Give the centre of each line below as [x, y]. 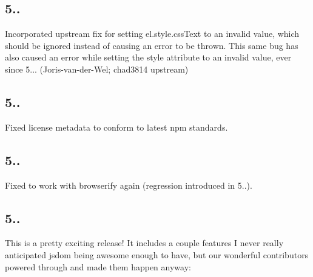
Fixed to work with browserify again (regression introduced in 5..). [129, 185]
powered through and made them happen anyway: [98, 266]
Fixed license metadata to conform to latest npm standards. [116, 127]
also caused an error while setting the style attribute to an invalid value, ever [148, 57]
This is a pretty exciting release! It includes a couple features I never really [144, 243]
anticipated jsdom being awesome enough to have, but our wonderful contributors [157, 254]
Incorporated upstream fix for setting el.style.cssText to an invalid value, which [152, 34]
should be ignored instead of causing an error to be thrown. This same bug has [152, 45]
